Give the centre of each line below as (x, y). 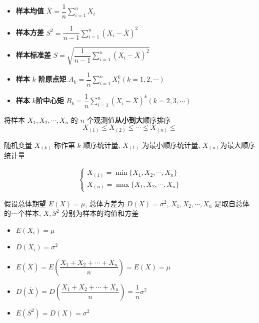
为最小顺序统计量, (171, 144)
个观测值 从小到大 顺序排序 (129, 119)
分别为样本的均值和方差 (100, 213)
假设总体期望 (25, 203)
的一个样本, (22, 213)
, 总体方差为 (105, 203)
